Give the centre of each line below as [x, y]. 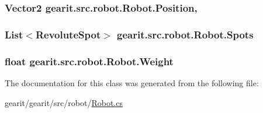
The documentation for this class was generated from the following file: [132, 82]
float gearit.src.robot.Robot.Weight [89, 61]
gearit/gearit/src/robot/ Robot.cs [64, 102]
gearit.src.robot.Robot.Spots [185, 34]
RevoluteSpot [68, 34]
